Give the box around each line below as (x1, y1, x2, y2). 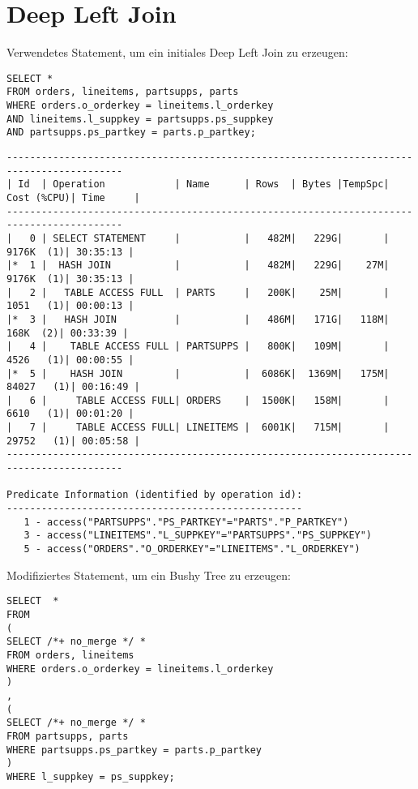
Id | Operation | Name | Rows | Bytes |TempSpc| (18, 178, 390, 191)
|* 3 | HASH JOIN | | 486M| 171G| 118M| (6, 313, 390, 325)
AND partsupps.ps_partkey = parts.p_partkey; (6, 126, 256, 139)
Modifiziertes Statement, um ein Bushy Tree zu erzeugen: (6, 566, 291, 583)
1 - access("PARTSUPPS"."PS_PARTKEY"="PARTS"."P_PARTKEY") (23, 516, 349, 528)
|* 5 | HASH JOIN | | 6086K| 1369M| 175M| (6, 367, 390, 379)
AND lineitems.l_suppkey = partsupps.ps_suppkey (6, 113, 274, 125)
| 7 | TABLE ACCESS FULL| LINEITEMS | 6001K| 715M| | (6, 422, 390, 434)
